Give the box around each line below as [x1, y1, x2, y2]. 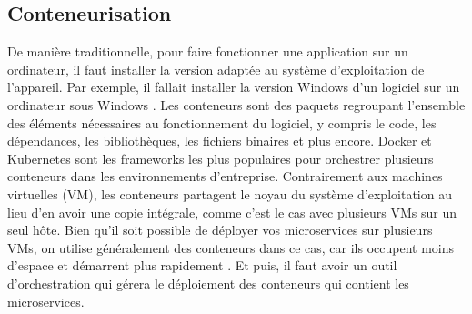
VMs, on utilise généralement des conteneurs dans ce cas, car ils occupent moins [7, 238, 455, 257]
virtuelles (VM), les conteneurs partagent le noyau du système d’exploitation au [7, 184, 452, 203]
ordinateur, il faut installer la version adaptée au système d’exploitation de [7, 59, 425, 78]
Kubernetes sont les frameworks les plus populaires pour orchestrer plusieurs [7, 148, 434, 167]
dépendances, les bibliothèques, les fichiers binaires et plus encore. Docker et [7, 131, 432, 150]
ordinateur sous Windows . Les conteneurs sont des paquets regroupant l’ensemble [7, 95, 466, 114]
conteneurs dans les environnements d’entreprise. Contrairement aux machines [7, 167, 443, 186]
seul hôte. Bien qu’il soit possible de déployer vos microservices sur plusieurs [7, 220, 433, 239]
